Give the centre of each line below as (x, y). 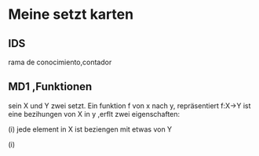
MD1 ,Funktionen (50, 87)
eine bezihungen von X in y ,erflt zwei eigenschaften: (94, 114)
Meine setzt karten (71, 15)
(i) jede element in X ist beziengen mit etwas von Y (90, 129)
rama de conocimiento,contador (60, 62)
